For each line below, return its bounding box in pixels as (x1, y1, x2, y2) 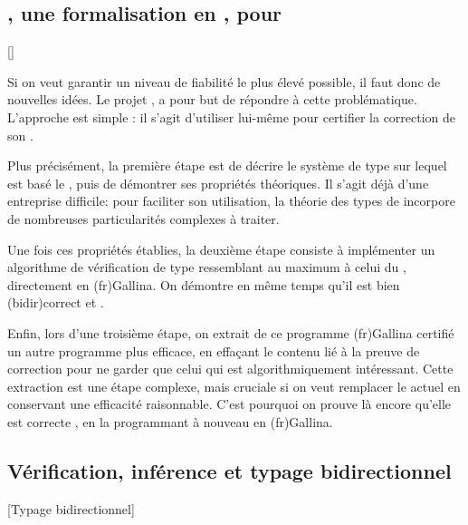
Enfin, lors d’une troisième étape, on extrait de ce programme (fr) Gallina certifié (7, 323, 454, 342)
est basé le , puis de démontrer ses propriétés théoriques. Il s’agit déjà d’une (7, 173, 429, 192)
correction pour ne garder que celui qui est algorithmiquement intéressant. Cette (7, 359, 454, 378)
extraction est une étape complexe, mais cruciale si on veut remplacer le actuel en (7, 376, 461, 395)
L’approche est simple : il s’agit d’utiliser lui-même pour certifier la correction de (7, 107, 456, 126)
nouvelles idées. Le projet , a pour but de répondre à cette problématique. (7, 90, 417, 109)
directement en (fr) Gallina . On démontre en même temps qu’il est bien (7, 275, 400, 294)
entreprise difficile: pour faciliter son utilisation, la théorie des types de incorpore (7, 191, 455, 210)
